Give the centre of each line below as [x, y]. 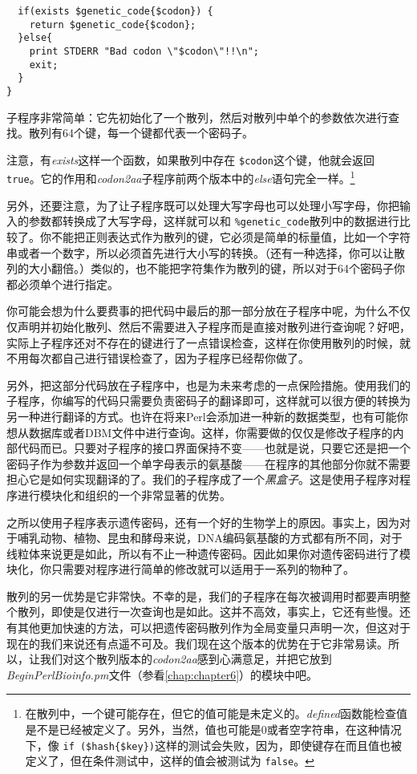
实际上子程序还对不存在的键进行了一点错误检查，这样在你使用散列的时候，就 [208, 342]
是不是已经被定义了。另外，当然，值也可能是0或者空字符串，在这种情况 [213, 729]
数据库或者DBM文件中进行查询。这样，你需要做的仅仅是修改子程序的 [211, 432]
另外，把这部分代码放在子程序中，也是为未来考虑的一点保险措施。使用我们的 [208, 385]
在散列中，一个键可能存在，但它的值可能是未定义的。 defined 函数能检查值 [217, 713]
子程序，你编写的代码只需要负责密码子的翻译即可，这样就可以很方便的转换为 [208, 401]
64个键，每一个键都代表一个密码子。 [158, 133]
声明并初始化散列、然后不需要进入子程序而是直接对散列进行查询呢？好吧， [214, 326]
